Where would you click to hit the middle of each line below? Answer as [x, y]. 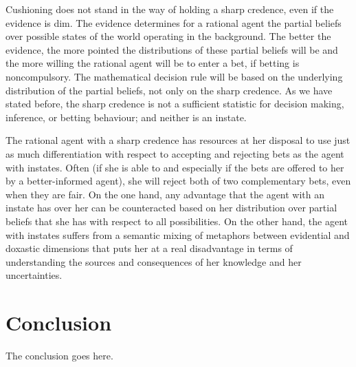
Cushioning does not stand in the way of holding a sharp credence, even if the [170, 9]
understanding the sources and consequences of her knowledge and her [154, 261]
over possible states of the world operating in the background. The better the [168, 36]
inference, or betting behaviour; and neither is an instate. [126, 117]
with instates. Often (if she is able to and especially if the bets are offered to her [175, 167]
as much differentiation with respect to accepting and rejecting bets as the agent [175, 153]
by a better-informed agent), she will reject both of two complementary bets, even [178, 181]
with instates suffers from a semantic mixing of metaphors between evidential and [178, 234]
